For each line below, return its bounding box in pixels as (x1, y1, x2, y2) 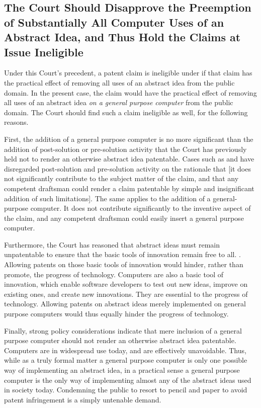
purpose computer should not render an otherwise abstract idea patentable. (4, 335, 236, 346)
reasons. (4, 117, 29, 127)
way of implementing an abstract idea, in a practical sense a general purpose (4, 365, 240, 375)
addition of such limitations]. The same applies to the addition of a (4, 193, 211, 203)
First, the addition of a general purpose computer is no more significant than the (4, 133, 253, 144)
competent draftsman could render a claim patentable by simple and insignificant (4, 183, 254, 193)
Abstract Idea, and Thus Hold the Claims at (4, 29, 241, 45)
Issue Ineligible (4, 44, 83, 59)
